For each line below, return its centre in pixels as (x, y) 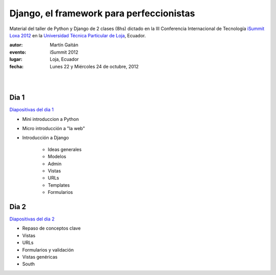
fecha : (17, 66)
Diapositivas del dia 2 (32, 219)
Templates (59, 185)
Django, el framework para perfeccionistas (102, 13)
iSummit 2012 (64, 52)
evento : (18, 52)
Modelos (57, 157)
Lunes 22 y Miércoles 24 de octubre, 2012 (94, 66)
